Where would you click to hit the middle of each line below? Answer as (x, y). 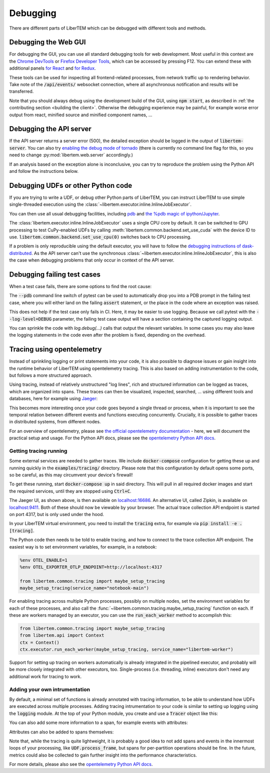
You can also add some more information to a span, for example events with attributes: (98, 723)
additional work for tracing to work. (45, 676)
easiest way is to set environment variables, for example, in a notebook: (83, 547)
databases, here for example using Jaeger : (53, 399)
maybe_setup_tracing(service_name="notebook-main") (84, 588)
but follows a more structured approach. (51, 375)
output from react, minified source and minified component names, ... (81, 115)
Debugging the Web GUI (47, 42)
